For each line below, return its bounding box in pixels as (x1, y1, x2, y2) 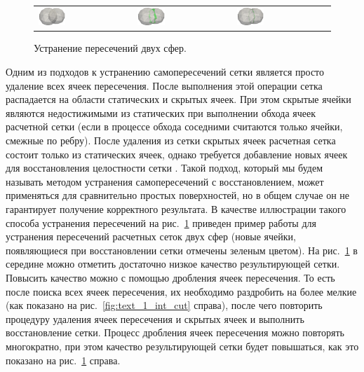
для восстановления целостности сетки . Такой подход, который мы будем (6, 160, 323, 175)
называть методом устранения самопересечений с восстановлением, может (6, 174, 324, 188)
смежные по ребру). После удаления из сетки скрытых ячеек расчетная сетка (6, 133, 336, 148)
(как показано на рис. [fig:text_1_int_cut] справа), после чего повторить (6, 298, 323, 312)
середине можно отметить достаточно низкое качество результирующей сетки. (6, 256, 340, 271)
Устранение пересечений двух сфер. (34, 41, 187, 55)
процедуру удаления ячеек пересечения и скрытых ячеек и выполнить (6, 311, 304, 326)
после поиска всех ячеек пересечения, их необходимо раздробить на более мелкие (6, 284, 357, 298)
